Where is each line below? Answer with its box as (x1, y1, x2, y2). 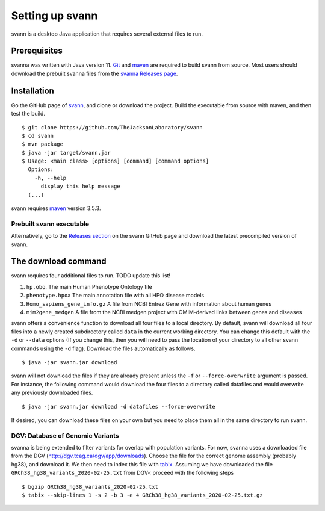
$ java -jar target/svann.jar (22, 149, 111, 156)
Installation (11, 85, 54, 96)
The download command (11, 256, 107, 267)
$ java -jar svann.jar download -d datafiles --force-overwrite (22, 403, 216, 410)
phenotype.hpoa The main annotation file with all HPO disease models (26, 292, 205, 299)
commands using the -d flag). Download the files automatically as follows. (11, 345, 196, 352)
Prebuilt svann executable (11, 220, 90, 228)
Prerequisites (11, 46, 63, 56)
